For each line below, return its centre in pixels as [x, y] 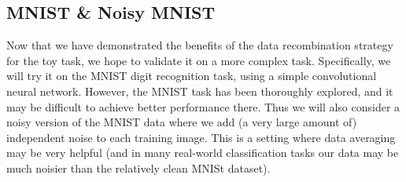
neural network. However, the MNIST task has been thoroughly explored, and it [200, 91]
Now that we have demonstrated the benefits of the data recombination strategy [200, 45]
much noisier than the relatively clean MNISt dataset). [138, 167]
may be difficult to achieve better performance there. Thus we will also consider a [203, 106]
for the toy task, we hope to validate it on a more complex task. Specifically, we [199, 60]
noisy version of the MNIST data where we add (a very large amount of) [182, 122]
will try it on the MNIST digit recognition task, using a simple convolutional [192, 76]
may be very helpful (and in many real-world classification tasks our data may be [203, 153]
